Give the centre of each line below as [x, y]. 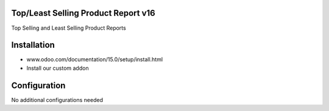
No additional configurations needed [57, 99]
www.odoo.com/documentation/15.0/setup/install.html [95, 59]
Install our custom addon [58, 68]
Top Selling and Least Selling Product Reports [69, 28]
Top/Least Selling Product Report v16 [83, 13]
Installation [33, 45]
